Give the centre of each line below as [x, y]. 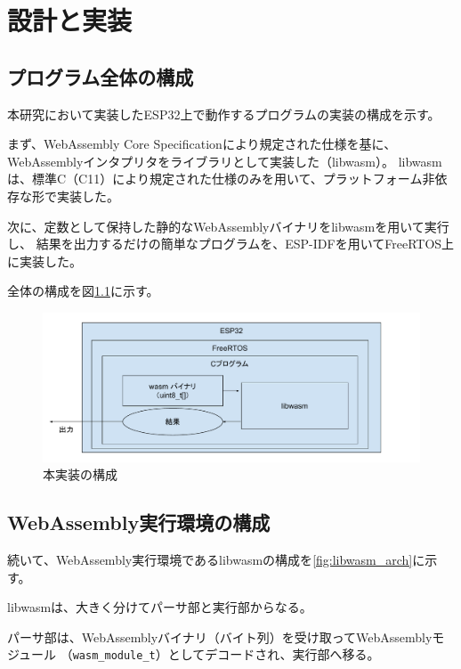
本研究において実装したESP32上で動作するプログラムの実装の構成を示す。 [224, 114]
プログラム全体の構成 [101, 76]
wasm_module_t [114, 656]
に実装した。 [44, 261]
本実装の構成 [80, 474]
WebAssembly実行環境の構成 [139, 522]
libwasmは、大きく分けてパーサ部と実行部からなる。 [160, 607]
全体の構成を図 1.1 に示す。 [83, 291]
